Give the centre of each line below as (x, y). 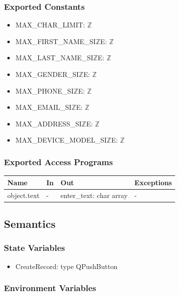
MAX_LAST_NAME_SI (54, 58)
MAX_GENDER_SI (47, 74)
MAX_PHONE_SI (45, 90)
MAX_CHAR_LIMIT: (50, 25)
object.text (23, 195)
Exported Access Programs (58, 161)
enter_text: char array (94, 195)
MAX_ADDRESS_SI (48, 123)
